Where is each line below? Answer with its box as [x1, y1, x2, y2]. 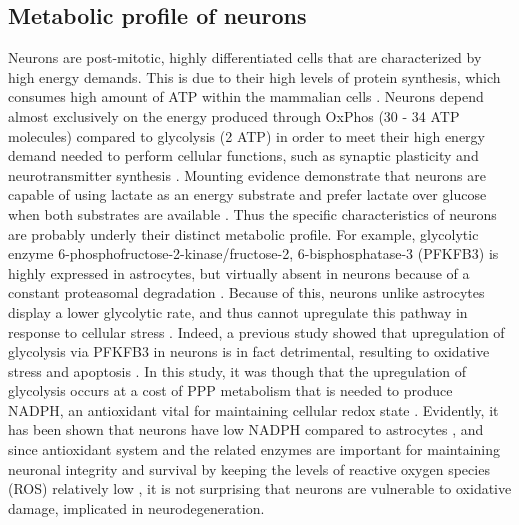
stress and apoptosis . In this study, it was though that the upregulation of [8, 360, 467, 381]
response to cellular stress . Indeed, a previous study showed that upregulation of [8, 321, 505, 342]
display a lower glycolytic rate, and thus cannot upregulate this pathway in [8, 301, 468, 322]
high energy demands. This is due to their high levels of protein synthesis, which [8, 66, 501, 87]
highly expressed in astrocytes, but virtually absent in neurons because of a [8, 262, 470, 283]
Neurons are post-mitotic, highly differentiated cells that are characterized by [8, 47, 482, 68]
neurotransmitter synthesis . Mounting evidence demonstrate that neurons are [8, 164, 486, 185]
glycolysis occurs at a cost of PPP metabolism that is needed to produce [8, 380, 453, 401]
